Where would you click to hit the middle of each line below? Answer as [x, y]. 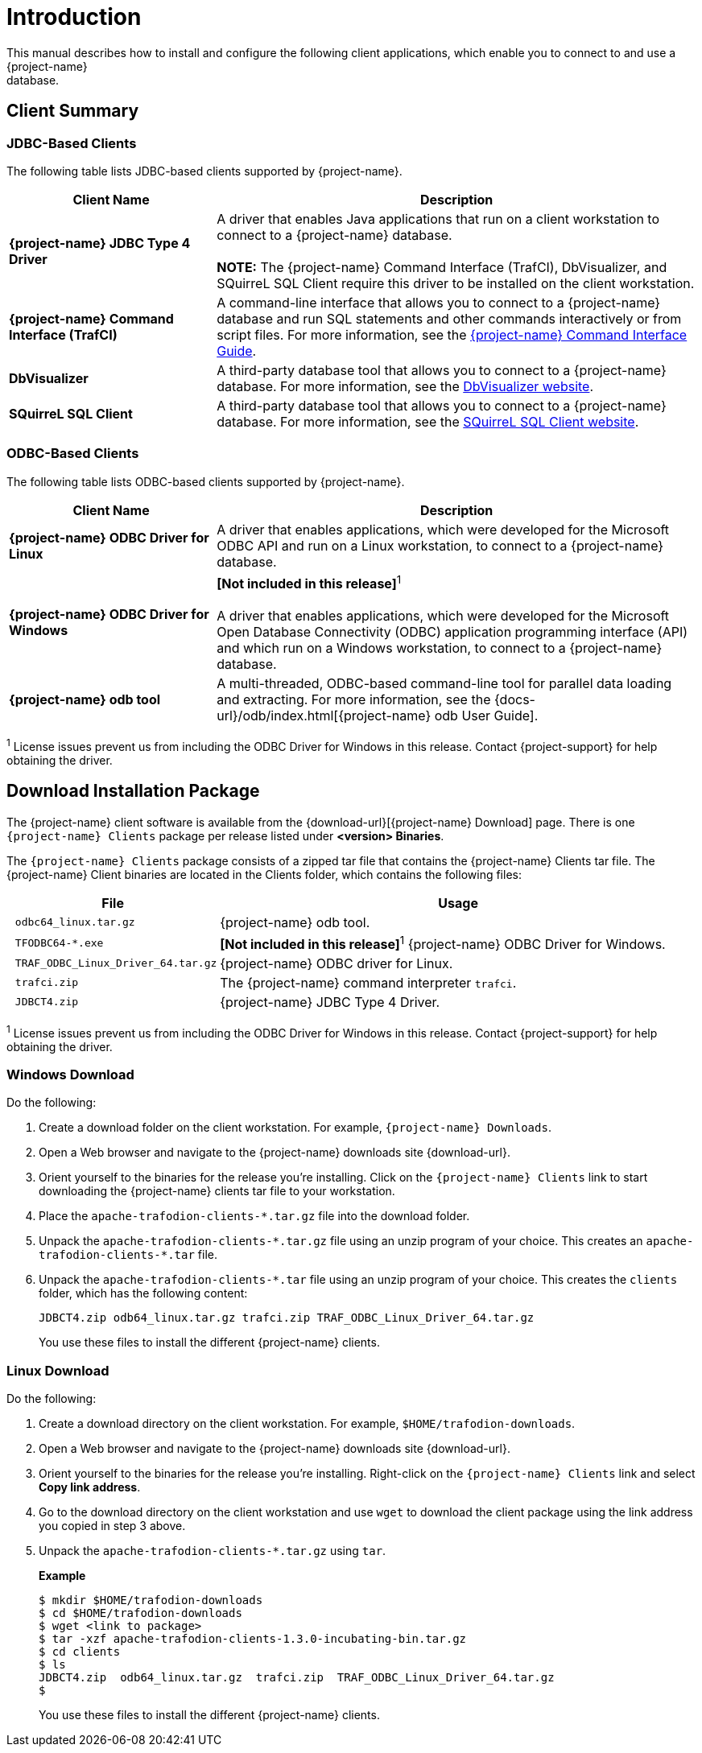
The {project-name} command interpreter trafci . [368, 982]
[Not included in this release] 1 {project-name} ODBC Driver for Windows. [443, 942]
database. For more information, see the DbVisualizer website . [405, 386]
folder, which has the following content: [143, 1293]
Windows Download [70, 1074]
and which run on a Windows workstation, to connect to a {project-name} [440, 648]
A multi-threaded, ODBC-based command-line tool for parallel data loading [444, 684]
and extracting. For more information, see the [354, 700]
